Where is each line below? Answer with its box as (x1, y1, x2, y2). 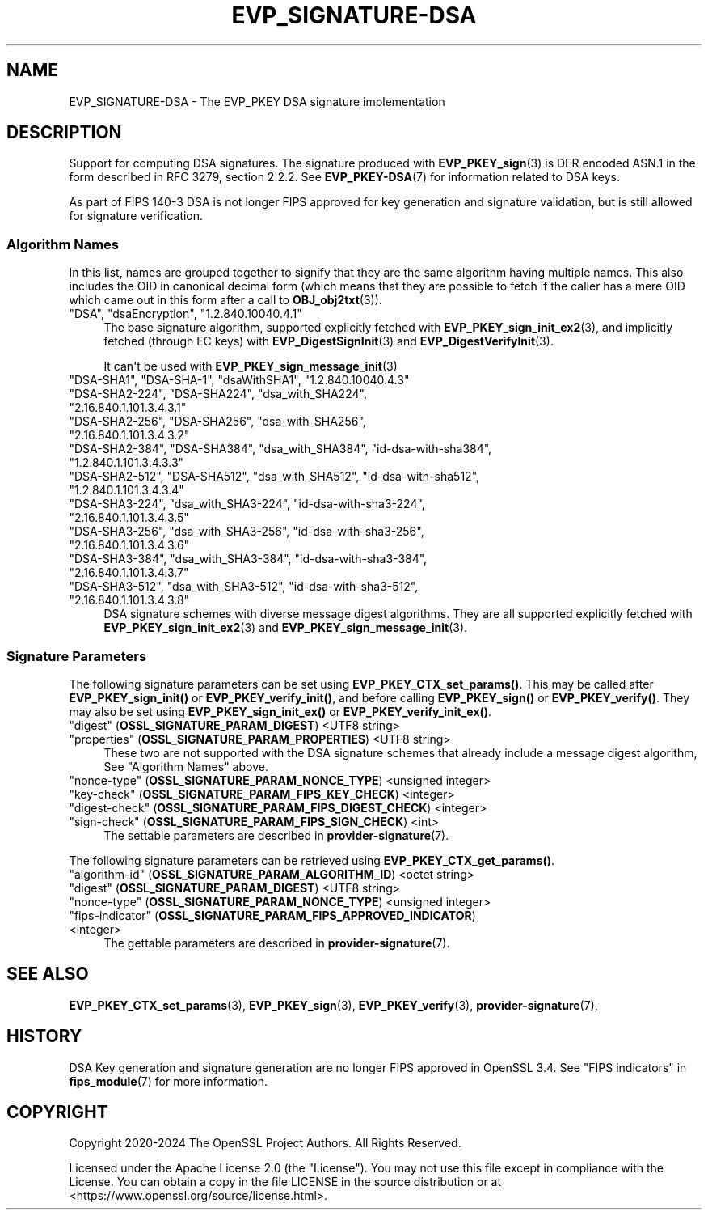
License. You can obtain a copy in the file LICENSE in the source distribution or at (69, 1175, 502, 1189)
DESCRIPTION (6, 122, 122, 143)
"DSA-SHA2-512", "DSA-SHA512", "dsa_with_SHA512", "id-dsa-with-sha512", (69, 469, 480, 484)
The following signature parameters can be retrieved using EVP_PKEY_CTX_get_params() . (69, 853, 555, 867)
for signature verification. (69, 209, 204, 223)
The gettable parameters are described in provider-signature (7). (103, 935, 450, 950)
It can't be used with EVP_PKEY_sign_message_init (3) (103, 359, 398, 374)
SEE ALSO (6, 964, 89, 985)
